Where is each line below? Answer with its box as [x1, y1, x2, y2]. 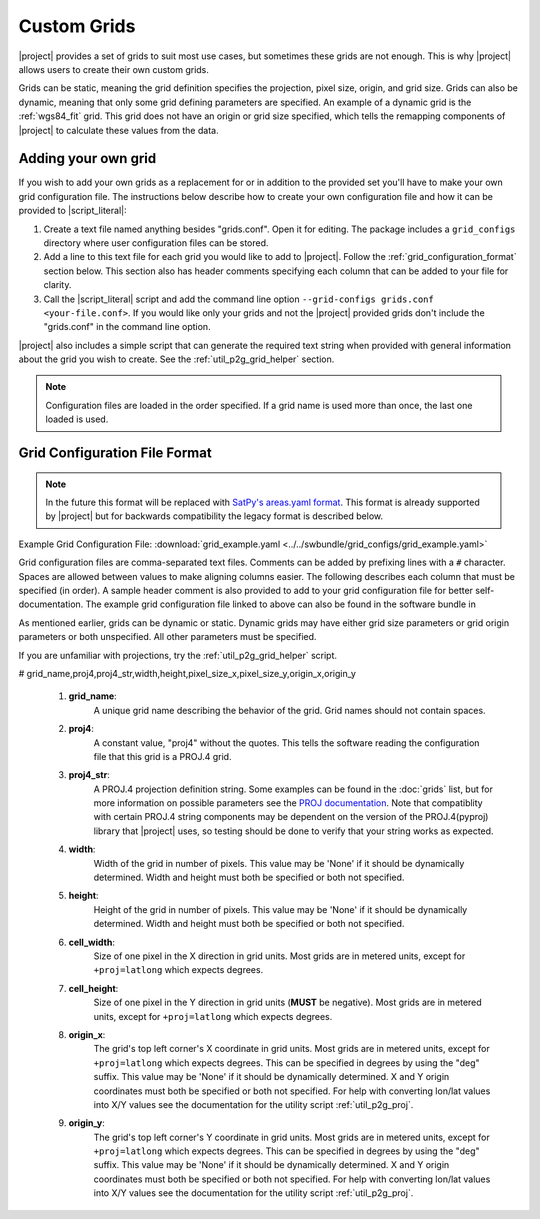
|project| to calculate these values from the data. [18, 124, 219, 136]
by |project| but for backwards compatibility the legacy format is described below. [45, 510, 384, 522]
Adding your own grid [18, 150, 157, 167]
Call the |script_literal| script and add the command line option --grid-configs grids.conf [43, 293, 434, 305]
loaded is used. [45, 413, 109, 425]
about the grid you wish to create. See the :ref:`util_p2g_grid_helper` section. [18, 353, 335, 365]
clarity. [43, 279, 72, 291]
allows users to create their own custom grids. [18, 63, 210, 75]
